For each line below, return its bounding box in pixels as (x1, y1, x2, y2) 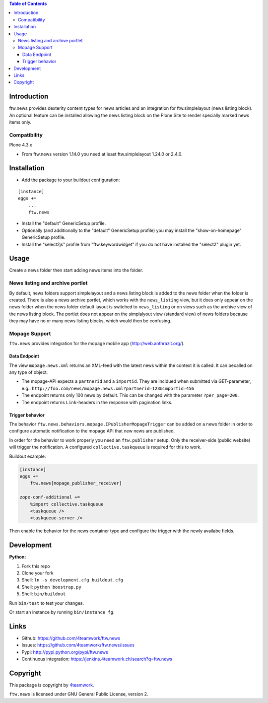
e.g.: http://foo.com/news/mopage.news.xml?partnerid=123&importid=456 (21, 385, 195, 391)
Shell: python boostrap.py (21, 584, 81, 590)
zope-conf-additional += (19, 494, 80, 500)
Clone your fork (21, 570, 54, 576)
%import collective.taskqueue (30, 501, 104, 507)
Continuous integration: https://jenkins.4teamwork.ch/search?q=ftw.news (21, 656, 172, 662)
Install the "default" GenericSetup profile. (21, 220, 106, 226)
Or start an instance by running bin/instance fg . (9, 609, 115, 615)
